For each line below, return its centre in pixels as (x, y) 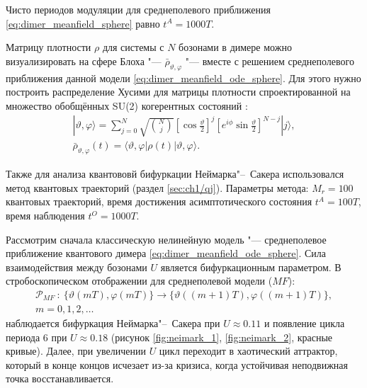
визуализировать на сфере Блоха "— (84, 61)
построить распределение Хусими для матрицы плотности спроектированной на (178, 92)
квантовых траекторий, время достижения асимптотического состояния (159, 201)
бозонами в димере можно (235, 47)
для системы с (133, 47)
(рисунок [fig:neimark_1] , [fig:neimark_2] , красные (222, 337)
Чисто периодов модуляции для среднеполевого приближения (138, 9)
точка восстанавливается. (60, 378)
